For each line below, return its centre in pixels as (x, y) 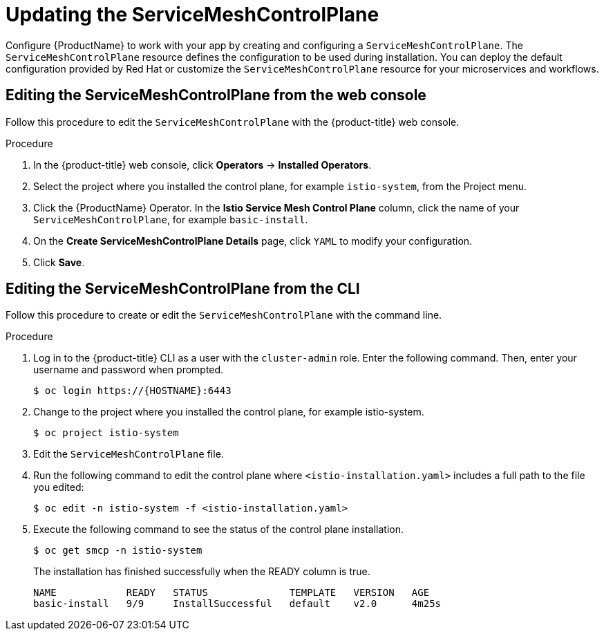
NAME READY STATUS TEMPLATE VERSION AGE (232, 593)
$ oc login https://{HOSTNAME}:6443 (132, 391)
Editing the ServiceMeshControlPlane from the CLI (183, 289)
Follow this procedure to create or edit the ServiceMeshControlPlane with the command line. (224, 315)
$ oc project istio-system (106, 433)
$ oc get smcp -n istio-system (118, 551)
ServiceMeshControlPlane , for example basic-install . (171, 219)
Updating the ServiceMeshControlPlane (192, 15)
